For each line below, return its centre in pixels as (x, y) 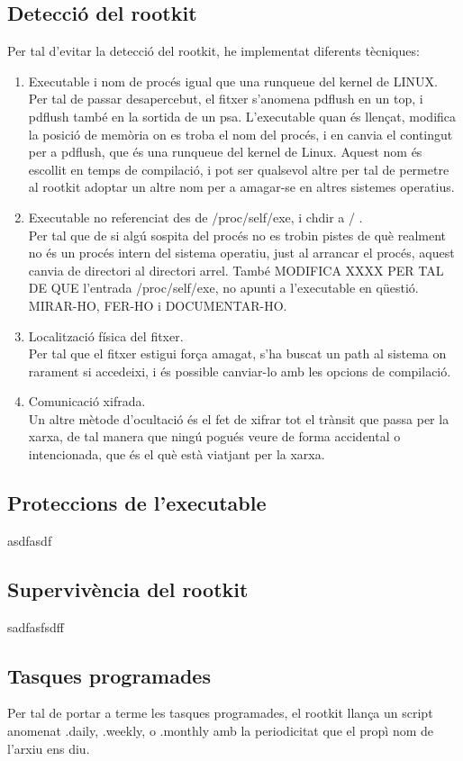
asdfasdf (30, 540)
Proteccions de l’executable (137, 503)
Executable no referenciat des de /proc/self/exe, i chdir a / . (195, 217)
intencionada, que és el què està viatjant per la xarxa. (177, 454)
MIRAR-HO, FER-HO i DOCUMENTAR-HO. (158, 305)
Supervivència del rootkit (128, 589)
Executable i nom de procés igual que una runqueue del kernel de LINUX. (233, 81)
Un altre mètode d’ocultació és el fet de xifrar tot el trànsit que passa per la (239, 418)
